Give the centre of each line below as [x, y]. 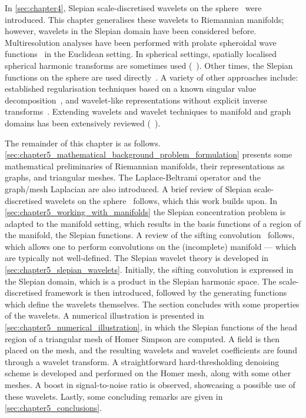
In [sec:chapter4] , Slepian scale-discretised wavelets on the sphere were [133, 8]
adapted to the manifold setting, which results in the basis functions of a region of [153, 223]
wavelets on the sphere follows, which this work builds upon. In [161, 200]
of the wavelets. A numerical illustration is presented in [104, 315]
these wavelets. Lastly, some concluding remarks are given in [114, 396]
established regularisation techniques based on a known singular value [131, 88]
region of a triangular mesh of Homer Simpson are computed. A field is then [142, 338]
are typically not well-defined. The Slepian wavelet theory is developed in [137, 258]
